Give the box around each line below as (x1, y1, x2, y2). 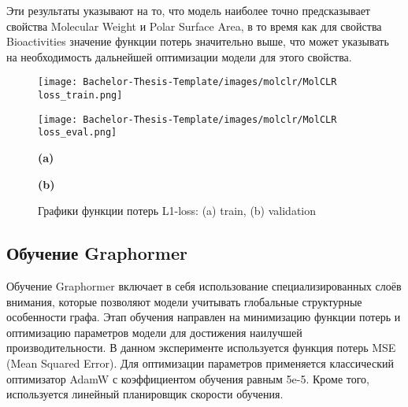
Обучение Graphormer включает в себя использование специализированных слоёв (6, 277, 402, 294)
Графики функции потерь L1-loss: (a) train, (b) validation (38, 202, 317, 219)
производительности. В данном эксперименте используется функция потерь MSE (6, 339, 396, 356)
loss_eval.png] (38, 127, 117, 139)
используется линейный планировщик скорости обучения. (6, 386, 284, 402)
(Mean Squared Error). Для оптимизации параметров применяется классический (6, 354, 394, 371)
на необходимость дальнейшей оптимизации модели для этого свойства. (6, 48, 352, 65)
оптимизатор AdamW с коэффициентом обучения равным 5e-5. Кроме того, (6, 370, 370, 387)
